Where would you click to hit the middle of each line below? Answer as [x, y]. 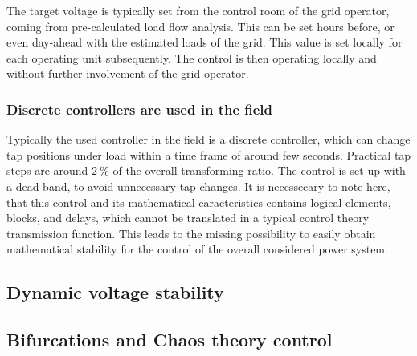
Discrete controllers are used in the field [140, 109]
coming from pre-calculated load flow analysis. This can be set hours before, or [200, 26]
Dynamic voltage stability [115, 292]
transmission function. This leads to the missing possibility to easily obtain [191, 233]
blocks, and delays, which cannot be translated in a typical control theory [188, 218]
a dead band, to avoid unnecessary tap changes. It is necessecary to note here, [198, 186]
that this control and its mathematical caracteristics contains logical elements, [199, 202]
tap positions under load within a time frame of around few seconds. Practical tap [209, 154]
